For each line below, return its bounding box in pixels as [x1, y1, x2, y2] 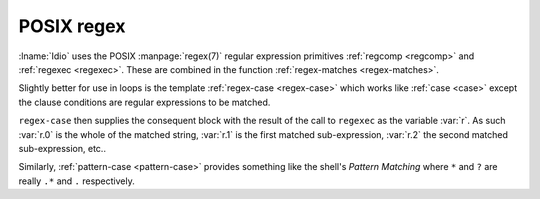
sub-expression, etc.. [18, 142, 107, 154]
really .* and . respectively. [18, 175, 135, 187]
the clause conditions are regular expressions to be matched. [18, 96, 271, 108]
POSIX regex [18, 15, 126, 37]
